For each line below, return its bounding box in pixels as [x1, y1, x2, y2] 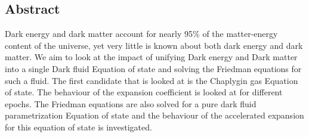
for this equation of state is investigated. [5, 120, 152, 133]
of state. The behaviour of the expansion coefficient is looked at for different [5, 86, 283, 98]
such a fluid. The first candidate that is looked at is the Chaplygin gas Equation [5, 74, 298, 86]
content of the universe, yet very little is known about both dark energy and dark [5, 39, 303, 51]
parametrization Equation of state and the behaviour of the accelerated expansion [5, 109, 304, 122]
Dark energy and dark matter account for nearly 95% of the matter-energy [5, 27, 278, 40]
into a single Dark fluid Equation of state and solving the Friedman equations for [5, 62, 302, 74]
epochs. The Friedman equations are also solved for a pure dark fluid [5, 97, 257, 110]
